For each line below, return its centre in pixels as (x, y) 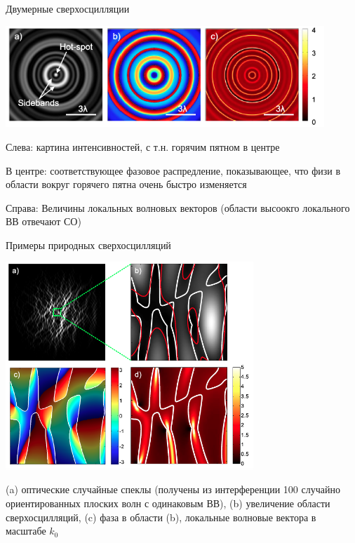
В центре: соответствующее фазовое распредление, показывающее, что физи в (173, 170)
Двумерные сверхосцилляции (68, 8)
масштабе (26, 531)
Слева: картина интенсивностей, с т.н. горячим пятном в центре (143, 146)
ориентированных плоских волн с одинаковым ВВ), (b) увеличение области (168, 503)
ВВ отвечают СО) (43, 221)
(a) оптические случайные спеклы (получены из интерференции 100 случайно (173, 489)
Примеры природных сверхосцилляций (88, 244)
